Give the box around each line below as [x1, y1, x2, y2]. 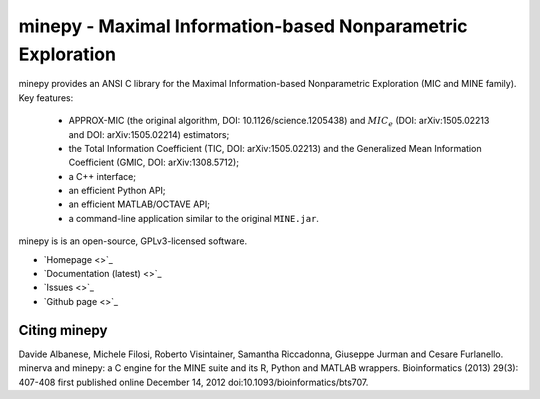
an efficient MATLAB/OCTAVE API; [68, 198, 210, 210]
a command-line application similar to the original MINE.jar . [68, 212, 320, 224]
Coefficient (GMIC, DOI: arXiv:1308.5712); [68, 156, 240, 169]
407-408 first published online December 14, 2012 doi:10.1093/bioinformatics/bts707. [18, 376, 369, 388]
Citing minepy [18, 321, 108, 339]
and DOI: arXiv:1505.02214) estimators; [68, 128, 230, 140]
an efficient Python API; [68, 185, 166, 197]
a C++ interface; [68, 170, 137, 182]
